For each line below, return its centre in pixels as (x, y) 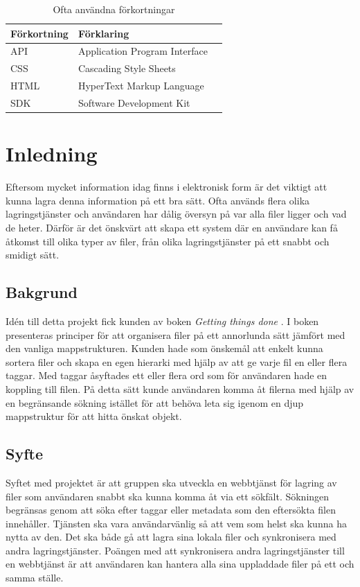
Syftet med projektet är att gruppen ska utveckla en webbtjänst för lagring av (171, 482)
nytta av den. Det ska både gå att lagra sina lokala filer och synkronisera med (171, 537)
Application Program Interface (143, 51)
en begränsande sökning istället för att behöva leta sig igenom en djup (155, 402)
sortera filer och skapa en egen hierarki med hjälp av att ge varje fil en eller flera (177, 361)
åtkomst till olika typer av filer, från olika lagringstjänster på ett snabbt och (168, 241)
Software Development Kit (134, 102)
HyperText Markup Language (141, 86)
